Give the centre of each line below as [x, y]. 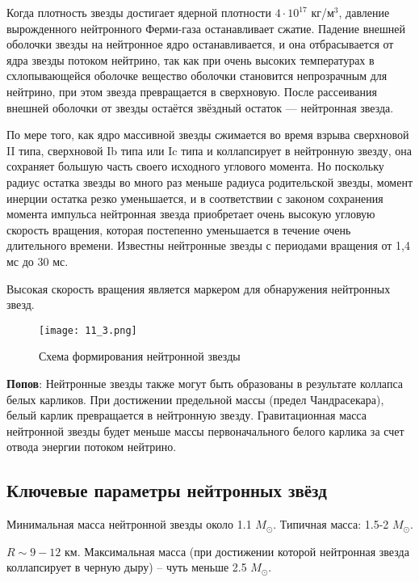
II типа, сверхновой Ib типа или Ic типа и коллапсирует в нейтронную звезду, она [209, 150]
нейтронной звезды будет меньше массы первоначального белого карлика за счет [205, 430]
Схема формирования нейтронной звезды [140, 356]
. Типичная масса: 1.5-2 [331, 524]
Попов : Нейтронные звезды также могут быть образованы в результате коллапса [205, 383]
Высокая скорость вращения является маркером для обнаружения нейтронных [199, 288]
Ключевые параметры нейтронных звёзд [167, 490]
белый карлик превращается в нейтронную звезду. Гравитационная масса [186, 415]
